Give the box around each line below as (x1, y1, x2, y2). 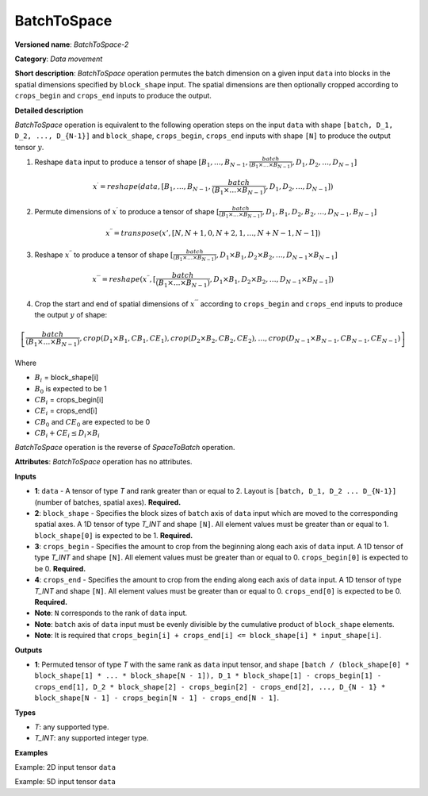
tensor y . (14, 142, 44, 152)
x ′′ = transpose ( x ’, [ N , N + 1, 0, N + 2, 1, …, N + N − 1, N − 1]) (105, 227, 321, 238)
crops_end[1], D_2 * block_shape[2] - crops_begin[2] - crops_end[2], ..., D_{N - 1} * (34, 683, 386, 691)
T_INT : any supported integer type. (34, 733, 149, 743)
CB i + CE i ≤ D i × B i (34, 429, 101, 440)
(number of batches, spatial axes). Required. (34, 497, 182, 507)
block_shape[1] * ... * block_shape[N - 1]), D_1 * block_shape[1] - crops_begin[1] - (34, 671, 382, 680)
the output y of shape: (34, 310, 108, 320)
